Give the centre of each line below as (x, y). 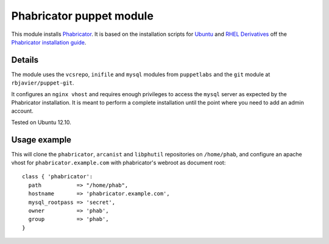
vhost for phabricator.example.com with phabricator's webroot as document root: (119, 163)
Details (25, 60)
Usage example (41, 140)
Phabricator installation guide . (49, 42)
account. (22, 111)
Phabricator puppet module (82, 16)
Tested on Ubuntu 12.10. (41, 122)
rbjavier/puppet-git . (43, 83)
